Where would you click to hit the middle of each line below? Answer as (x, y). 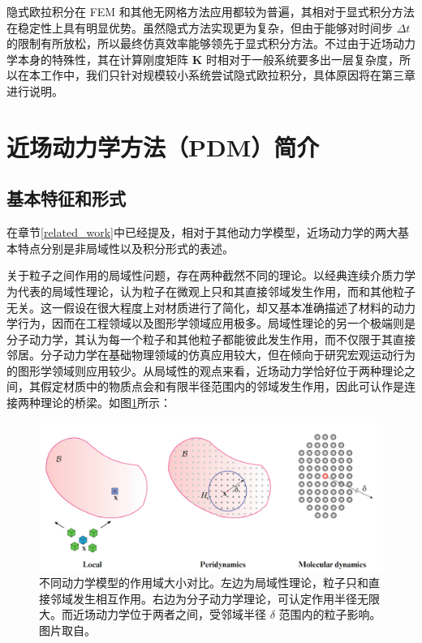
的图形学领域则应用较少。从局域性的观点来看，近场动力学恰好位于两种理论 (205, 370)
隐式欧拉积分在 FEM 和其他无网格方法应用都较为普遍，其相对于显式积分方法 (211, 11)
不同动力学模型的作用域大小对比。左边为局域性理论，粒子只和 (204, 583)
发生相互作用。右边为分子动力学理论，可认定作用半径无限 (226, 598)
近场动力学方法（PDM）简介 (163, 146)
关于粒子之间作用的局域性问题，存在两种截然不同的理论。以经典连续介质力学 (211, 275)
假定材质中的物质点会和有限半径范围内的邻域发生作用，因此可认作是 (222, 386)
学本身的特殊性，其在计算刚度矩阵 (97, 59)
